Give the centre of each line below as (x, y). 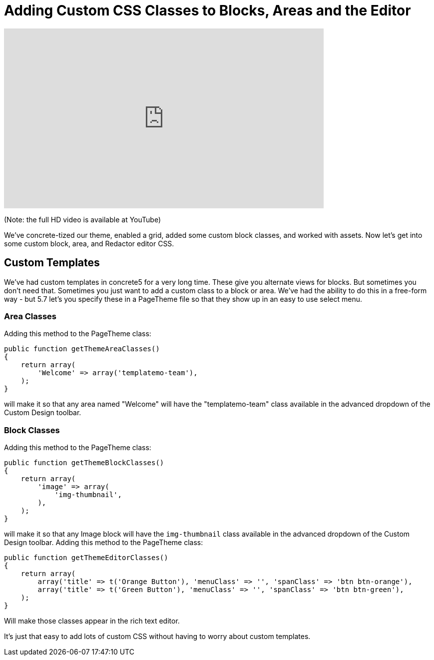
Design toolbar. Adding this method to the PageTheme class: (104, 543)
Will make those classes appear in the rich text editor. (92, 621)
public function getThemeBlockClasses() (84, 463)
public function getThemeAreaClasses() (82, 349)
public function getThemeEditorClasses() (86, 558)
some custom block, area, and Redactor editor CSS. (89, 243)
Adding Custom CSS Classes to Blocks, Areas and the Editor (208, 10)
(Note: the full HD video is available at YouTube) (83, 219)
